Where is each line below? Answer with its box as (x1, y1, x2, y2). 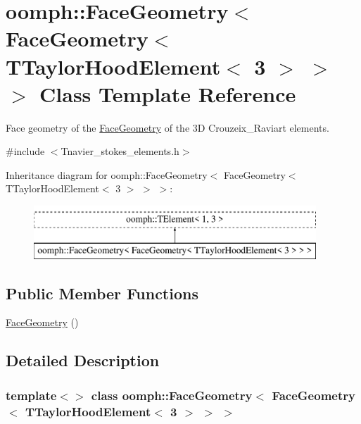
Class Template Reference (39, 79, 296, 108)
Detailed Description (6, 349, 160, 371)
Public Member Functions (6, 282, 198, 304)
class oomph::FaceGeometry (91, 386, 253, 404)
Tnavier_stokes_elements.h (61, 144, 179, 158)
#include (6, 144, 45, 158)
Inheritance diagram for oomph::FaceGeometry (6, 167, 208, 182)
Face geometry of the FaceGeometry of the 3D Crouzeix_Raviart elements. (6, 120, 329, 135)
